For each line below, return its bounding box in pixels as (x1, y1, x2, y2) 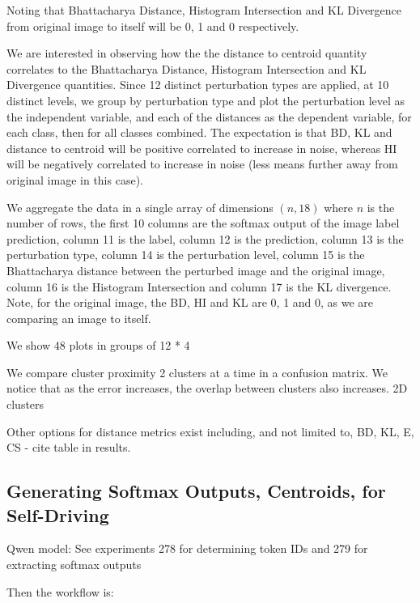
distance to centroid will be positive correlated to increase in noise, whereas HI (6, 139, 397, 156)
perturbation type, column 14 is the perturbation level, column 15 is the (6, 246, 365, 263)
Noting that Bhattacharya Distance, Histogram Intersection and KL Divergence (6, 2, 402, 18)
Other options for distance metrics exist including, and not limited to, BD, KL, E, (6, 423, 414, 440)
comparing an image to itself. (6, 309, 151, 326)
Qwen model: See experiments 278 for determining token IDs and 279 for (6, 540, 368, 557)
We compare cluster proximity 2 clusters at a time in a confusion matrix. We (6, 363, 388, 380)
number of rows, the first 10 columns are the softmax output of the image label (6, 214, 400, 231)
